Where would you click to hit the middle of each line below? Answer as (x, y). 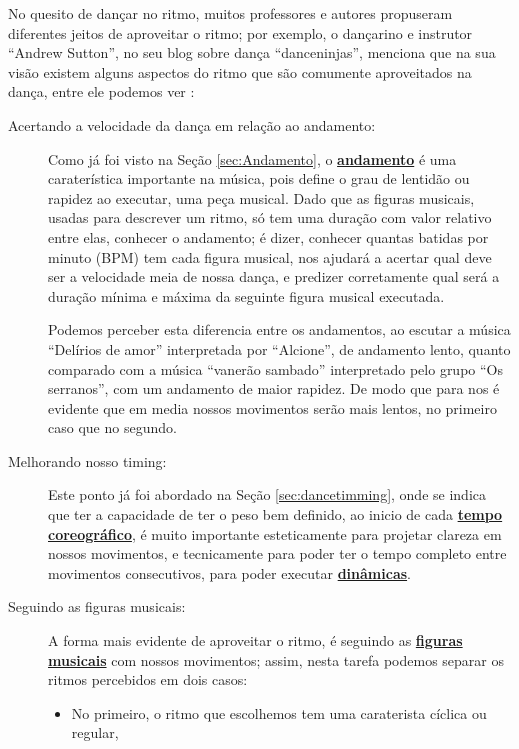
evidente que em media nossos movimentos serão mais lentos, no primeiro (272, 407)
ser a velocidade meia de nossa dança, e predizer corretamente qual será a (274, 276)
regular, (95, 732)
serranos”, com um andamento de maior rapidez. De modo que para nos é (274, 388)
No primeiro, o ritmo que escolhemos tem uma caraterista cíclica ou (279, 712)
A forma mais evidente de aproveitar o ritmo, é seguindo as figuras (255, 640)
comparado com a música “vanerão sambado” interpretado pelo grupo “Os (276, 368)
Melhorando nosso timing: (87, 460)
